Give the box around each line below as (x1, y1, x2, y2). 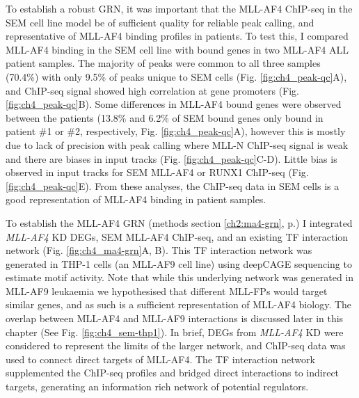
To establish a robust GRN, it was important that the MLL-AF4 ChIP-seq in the (6, 1, 353, 15)
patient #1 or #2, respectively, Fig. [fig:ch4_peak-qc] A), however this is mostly (6, 124, 346, 138)
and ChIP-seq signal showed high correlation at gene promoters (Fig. (6, 83, 300, 97)
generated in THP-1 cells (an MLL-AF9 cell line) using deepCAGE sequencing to (6, 256, 352, 271)
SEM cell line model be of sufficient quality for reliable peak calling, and (6, 15, 314, 29)
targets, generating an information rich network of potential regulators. (6, 379, 309, 394)
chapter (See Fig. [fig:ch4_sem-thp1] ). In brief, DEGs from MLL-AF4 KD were (6, 324, 344, 339)
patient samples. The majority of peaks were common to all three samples (6, 56, 321, 70)
